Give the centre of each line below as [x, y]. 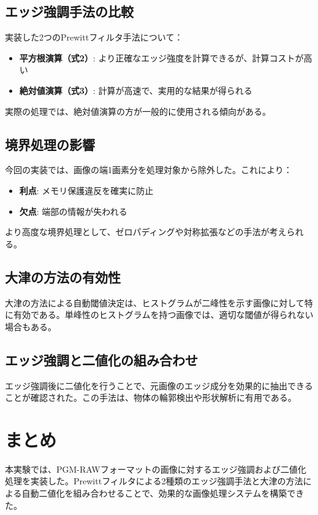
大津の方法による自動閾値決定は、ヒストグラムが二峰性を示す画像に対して [155, 302]
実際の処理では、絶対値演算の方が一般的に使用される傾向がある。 [138, 111]
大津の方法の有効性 [63, 277]
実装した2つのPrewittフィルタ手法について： [94, 37]
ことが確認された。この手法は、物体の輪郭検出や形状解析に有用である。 [151, 397]
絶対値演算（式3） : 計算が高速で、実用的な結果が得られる [136, 90]
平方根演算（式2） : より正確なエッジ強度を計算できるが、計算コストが [161, 57]
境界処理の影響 [50, 144]
